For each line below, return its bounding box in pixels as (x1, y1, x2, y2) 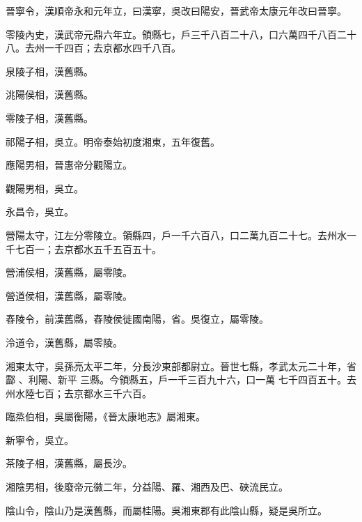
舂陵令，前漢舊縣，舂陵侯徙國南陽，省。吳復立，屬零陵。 (6, 312, 269, 326)
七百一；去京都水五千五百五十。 (15, 241, 162, 256)
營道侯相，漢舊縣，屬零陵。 (6, 288, 132, 302)
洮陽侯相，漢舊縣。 (6, 87, 93, 102)
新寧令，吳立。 (6, 432, 74, 447)
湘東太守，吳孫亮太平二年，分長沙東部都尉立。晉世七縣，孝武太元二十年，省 (6, 358, 356, 373)
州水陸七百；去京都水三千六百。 (6, 385, 152, 400)
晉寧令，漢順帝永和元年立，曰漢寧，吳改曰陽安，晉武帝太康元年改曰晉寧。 (6, 3, 347, 17)
